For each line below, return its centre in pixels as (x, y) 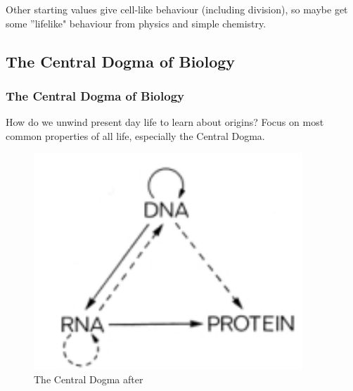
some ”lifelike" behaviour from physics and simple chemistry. (136, 23)
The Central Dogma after (89, 379)
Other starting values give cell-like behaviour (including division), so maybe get (177, 9)
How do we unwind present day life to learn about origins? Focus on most (165, 122)
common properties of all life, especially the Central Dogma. (135, 135)
